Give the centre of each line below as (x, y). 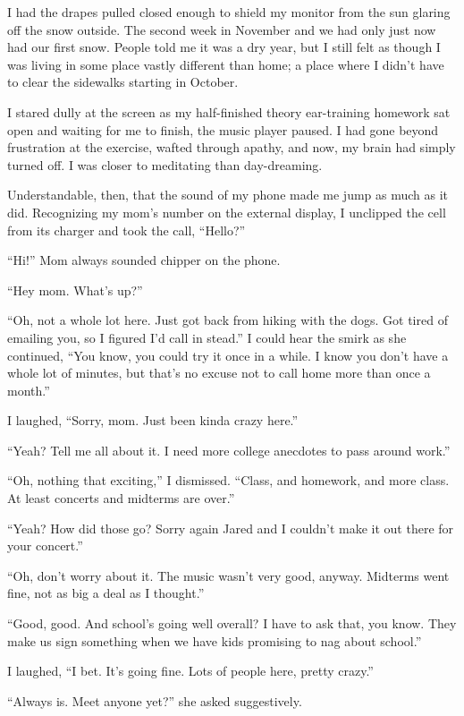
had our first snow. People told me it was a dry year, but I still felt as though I (224, 47)
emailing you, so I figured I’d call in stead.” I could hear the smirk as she (207, 337)
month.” (29, 390)
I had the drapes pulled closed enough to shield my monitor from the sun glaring (229, 12)
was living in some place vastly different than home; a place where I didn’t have (226, 64)
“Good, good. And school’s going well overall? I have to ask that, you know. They (232, 623)
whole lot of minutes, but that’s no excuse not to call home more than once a (219, 373)
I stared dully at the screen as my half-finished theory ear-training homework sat (229, 111)
